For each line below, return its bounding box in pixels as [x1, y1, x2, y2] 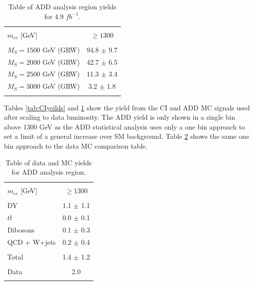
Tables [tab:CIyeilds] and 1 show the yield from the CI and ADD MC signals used [4, 102, 250, 112]
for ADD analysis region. [11, 167, 86, 177]
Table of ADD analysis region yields [8, 1, 116, 11]
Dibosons [7, 225, 35, 235]
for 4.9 [44, 11, 64, 21]
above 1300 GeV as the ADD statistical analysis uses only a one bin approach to [4, 121, 245, 131]
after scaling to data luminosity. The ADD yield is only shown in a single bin [4, 112, 235, 122]
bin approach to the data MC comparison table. [4, 141, 148, 151]
